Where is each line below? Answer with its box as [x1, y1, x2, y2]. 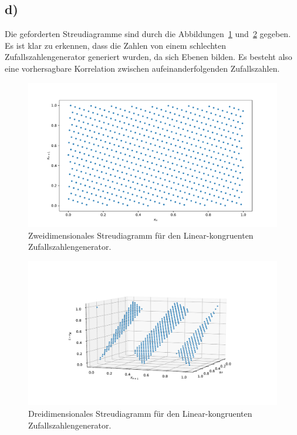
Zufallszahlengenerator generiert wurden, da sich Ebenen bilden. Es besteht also [5, 51, 292, 63]
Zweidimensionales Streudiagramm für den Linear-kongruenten [28, 229, 254, 241]
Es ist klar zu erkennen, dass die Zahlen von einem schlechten [5, 39, 227, 51]
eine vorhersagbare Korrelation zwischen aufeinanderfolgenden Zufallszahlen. [5, 62, 280, 74]
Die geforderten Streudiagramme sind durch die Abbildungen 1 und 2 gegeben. [5, 28, 291, 40]
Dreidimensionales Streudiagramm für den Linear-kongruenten [28, 407, 252, 420]
